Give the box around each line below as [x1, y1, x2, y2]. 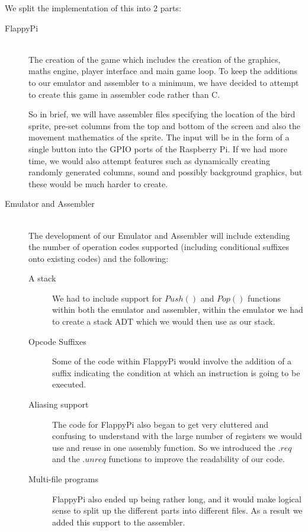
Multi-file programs [28, 473, 99, 485]
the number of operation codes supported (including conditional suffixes [28, 241, 289, 253]
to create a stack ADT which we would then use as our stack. [52, 315, 275, 328]
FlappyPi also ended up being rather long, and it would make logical [52, 492, 301, 505]
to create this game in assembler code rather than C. [28, 88, 220, 100]
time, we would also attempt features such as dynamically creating [28, 154, 270, 166]
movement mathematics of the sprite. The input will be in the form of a [28, 131, 290, 143]
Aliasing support [28, 398, 89, 411]
